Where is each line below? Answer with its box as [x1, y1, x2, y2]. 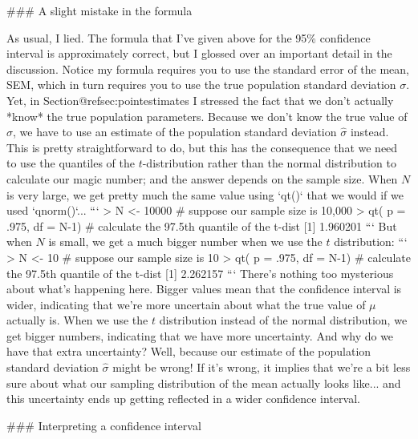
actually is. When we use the [6, 312, 148, 328]
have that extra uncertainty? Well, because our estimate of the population [6, 343, 371, 360]
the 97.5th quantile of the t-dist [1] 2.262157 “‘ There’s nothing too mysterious [6, 264, 394, 281]
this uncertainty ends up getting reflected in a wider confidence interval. [6, 390, 360, 407]
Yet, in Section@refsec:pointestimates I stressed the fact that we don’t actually [6, 91, 394, 108]
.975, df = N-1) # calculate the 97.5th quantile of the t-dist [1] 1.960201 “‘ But [6, 217, 397, 234]
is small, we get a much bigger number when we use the [48, 233, 323, 250]
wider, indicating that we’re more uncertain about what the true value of [6, 296, 366, 312]
